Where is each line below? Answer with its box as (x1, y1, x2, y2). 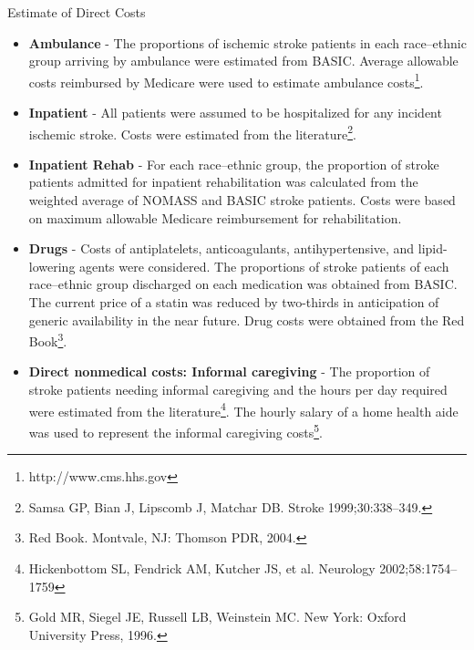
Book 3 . (28, 329, 67, 350)
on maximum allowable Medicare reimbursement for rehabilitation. (28, 208, 402, 227)
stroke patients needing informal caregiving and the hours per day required (28, 380, 448, 399)
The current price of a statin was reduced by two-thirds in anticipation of (28, 293, 439, 312)
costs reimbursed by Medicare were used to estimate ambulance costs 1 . (28, 69, 424, 91)
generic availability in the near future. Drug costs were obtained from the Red (28, 310, 465, 329)
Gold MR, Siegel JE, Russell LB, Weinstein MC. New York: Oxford (28, 607, 407, 626)
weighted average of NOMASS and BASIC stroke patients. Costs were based (28, 191, 456, 210)
